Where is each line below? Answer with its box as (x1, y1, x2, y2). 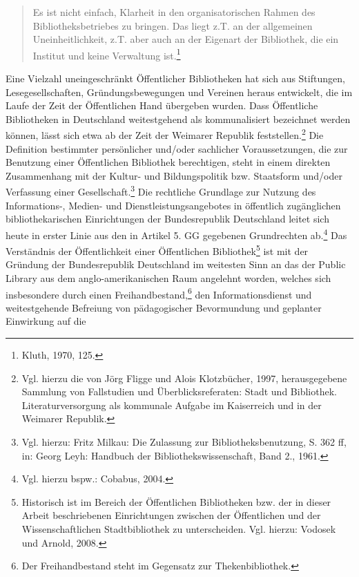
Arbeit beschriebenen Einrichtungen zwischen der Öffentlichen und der (21, 508, 321, 522)
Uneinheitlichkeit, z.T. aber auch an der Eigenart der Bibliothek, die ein (32, 32, 339, 46)
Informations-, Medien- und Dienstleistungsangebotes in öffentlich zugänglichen (6, 198, 341, 212)
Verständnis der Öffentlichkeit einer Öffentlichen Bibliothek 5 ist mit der (6, 242, 309, 258)
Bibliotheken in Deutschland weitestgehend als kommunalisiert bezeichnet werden (6, 111, 351, 126)
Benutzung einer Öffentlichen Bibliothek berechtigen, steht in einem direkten (6, 155, 331, 169)
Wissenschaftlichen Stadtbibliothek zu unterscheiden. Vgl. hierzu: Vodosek (21, 521, 336, 536)
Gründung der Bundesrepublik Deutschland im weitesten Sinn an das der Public (6, 257, 346, 272)
